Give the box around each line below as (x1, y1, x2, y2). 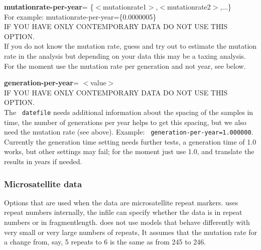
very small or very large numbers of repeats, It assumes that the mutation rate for (4, 226, 257, 237)
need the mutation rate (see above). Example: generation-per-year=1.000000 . (4, 127, 253, 137)
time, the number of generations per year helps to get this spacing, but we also (4, 116, 246, 127)
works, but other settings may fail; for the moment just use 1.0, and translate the (4, 146, 254, 157)
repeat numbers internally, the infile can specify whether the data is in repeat (4, 207, 242, 217)
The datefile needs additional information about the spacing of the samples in (4, 106, 253, 117)
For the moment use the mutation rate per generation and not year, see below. (4, 60, 246, 71)
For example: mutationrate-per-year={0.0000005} (4, 11, 157, 22)
